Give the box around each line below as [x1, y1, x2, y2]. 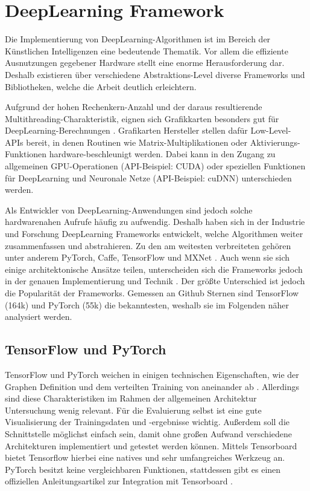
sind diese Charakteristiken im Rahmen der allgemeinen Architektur [5, 392, 257, 405]
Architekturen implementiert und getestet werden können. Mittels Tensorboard [5, 439, 297, 452]
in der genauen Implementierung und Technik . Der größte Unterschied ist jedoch [5, 275, 305, 287]
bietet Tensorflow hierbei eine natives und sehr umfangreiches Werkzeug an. [5, 451, 285, 464]
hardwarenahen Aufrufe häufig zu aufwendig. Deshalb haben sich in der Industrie [5, 215, 305, 228]
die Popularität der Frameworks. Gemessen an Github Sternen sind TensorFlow [5, 287, 299, 299]
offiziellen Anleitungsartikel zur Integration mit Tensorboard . [5, 475, 233, 487]
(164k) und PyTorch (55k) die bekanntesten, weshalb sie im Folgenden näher [5, 298, 289, 311]
